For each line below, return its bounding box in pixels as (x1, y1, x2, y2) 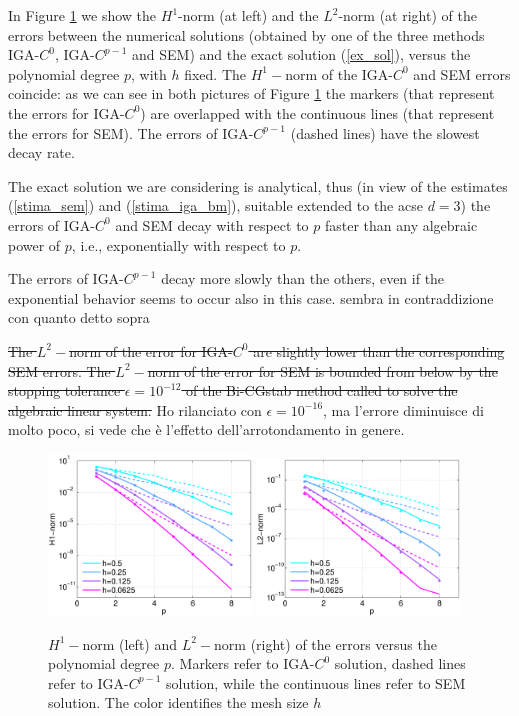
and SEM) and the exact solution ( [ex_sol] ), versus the (132, 44, 471, 65)
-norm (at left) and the (178, 5, 319, 25)
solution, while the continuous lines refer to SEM (166, 672, 466, 693)
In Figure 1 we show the (8, 5, 157, 25)
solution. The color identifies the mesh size (48, 692, 309, 713)
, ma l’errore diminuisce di (323, 399, 484, 420)
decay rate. (8, 142, 75, 163)
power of (8, 234, 61, 255)
